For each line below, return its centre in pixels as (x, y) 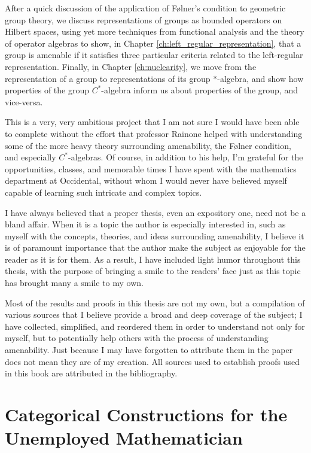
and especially (31, 157)
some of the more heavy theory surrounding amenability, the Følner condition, (148, 145)
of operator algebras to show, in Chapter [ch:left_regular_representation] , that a (153, 43)
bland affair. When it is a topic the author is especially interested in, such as (145, 224)
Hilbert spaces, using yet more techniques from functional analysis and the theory (155, 31)
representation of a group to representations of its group (108, 78)
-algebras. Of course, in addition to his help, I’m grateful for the (186, 157)
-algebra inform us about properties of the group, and (199, 90)
